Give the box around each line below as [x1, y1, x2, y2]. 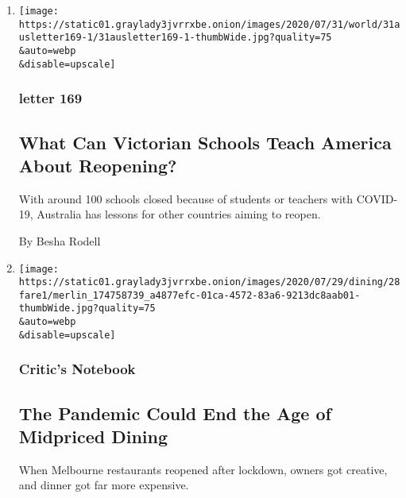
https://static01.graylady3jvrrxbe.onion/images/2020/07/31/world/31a [18, 18, 400, 30]
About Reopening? [18, 152, 177, 177]
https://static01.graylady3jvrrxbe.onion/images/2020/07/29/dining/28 [18, 276, 400, 288]
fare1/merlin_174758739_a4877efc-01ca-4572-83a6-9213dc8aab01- [18, 289, 361, 301]
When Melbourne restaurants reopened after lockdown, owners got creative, [18, 461, 388, 477]
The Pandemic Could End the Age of [18, 400, 331, 425]
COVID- [356, 190, 398, 207]
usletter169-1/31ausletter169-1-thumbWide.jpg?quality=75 [18, 32, 332, 44]
